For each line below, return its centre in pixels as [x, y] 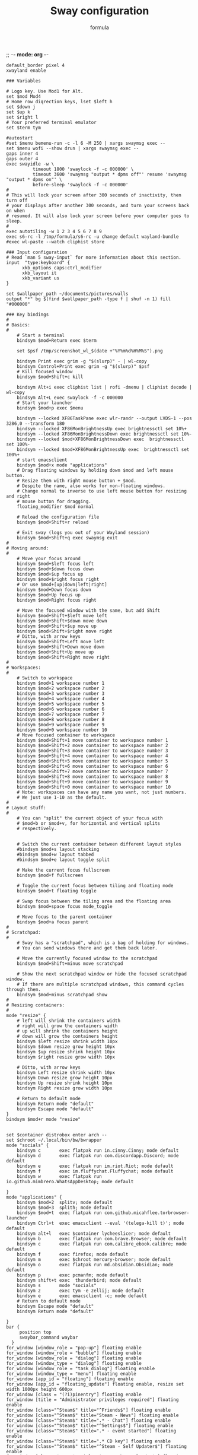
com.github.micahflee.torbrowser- [147, 1213]
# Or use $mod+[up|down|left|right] [62, 584]
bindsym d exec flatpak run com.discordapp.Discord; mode [98, 1155]
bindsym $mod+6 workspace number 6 [61, 709]
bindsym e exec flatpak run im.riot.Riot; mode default [95, 1166]
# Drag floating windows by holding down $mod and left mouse [95, 470]
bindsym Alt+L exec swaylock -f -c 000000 [70, 398]
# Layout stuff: [26, 808]
